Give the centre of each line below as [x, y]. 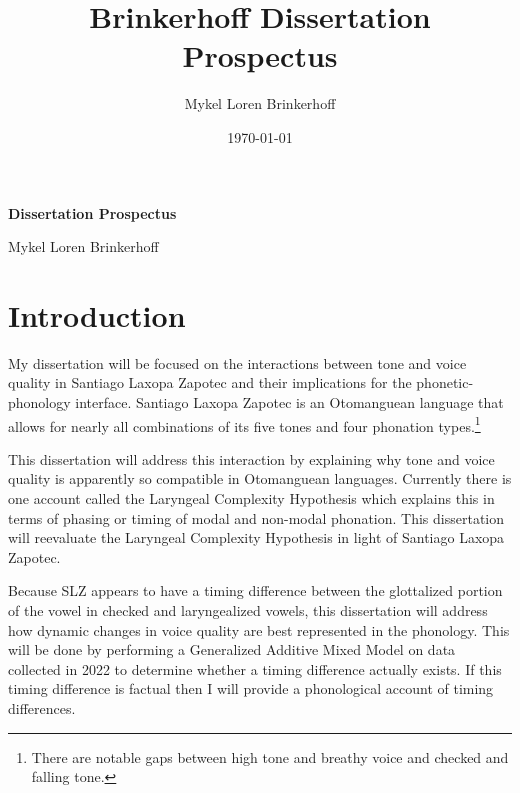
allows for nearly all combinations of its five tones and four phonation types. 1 [244, 424]
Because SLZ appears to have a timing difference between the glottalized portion [255, 590]
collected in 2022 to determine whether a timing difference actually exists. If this [255, 668]
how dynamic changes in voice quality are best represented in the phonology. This [259, 629]
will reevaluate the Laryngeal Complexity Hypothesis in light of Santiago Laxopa [256, 537]
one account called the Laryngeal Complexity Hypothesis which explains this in [251, 498]
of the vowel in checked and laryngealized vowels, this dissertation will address [248, 610]
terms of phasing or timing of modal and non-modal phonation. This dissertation [256, 517]
